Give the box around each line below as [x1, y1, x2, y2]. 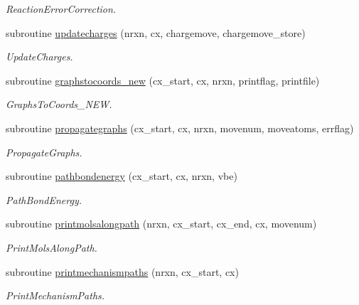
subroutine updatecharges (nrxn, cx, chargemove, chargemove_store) [6, 25, 306, 40]
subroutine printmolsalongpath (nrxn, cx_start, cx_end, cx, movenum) [6, 216, 317, 231]
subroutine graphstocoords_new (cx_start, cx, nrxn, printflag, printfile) [6, 73, 320, 87]
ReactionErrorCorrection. [6, 1, 117, 16]
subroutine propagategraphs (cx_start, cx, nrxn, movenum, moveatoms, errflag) [6, 120, 354, 135]
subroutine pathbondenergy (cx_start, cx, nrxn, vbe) [6, 168, 237, 183]
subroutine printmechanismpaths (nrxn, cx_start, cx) [6, 264, 239, 279]
